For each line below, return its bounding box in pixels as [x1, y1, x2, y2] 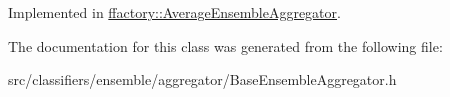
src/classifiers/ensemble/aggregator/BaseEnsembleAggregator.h [8, 69, 397, 90]
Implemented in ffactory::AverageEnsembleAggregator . [8, 2, 341, 22]
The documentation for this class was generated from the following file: [8, 35, 443, 56]
